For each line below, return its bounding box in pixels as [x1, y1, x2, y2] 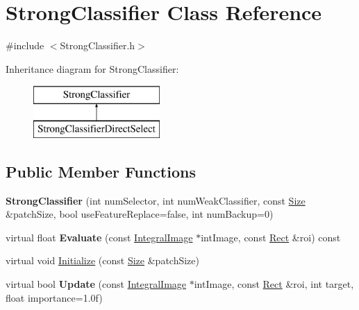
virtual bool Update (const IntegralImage [6, 277, 187, 291]
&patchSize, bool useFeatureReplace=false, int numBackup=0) [6, 207, 274, 221]
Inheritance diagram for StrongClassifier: [6, 61, 179, 76]
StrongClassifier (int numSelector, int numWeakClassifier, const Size [6, 193, 306, 207]
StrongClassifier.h [60, 38, 135, 53]
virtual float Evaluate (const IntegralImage [6, 230, 193, 244]
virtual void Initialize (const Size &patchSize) [6, 253, 199, 268]
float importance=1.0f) [6, 290, 103, 304]
